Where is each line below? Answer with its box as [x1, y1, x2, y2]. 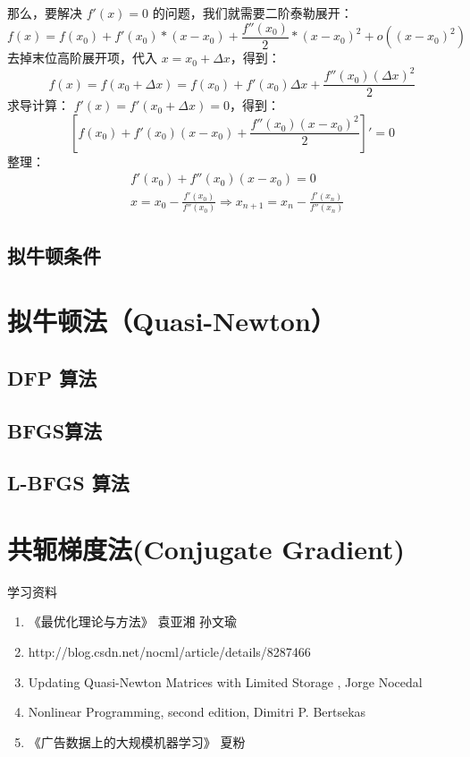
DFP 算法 [7, 363, 97, 391]
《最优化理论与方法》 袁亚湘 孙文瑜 [28, 612, 238, 631]
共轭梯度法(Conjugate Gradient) [7, 530, 406, 566]
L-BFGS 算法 [7, 469, 130, 497]
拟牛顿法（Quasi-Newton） [7, 302, 336, 339]
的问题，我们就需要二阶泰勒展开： [152, 4, 353, 21]
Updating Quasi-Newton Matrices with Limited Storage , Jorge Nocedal [28, 672, 423, 691]
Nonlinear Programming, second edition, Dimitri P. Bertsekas [28, 702, 366, 721]
